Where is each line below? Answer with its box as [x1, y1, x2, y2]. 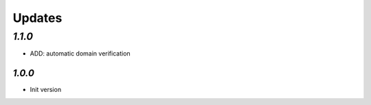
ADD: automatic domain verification [30, 49, 131, 58]
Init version [30, 86, 62, 94]
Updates [12, 10, 63, 25]
